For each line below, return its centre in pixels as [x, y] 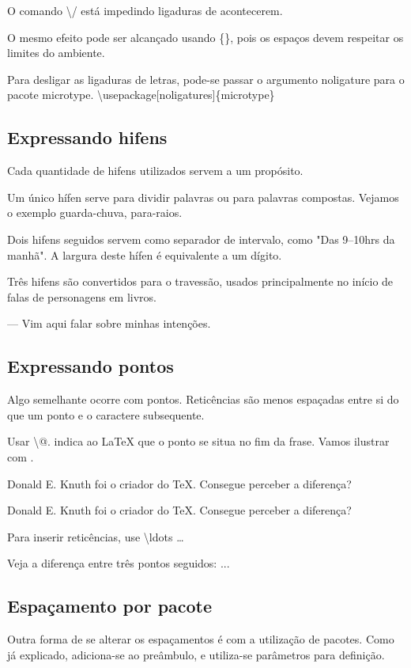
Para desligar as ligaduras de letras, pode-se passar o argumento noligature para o [206, 79]
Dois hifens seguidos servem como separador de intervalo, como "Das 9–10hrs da [201, 239]
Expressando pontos [90, 366]
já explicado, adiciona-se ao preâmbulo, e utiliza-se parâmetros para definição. [196, 654]
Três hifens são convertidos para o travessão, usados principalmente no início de [200, 281]
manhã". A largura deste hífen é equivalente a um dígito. [145, 254]
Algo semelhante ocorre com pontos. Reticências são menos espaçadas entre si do [203, 399]
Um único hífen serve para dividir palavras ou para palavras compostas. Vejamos [203, 197]
